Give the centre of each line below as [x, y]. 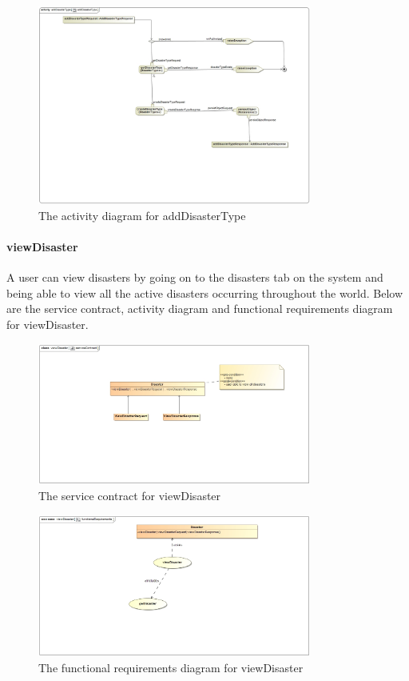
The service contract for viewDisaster [130, 495]
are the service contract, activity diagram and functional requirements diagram [200, 308]
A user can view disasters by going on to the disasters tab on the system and [195, 277]
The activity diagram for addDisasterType [142, 215]
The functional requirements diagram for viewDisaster [171, 667]
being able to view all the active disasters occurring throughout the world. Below [205, 292]
